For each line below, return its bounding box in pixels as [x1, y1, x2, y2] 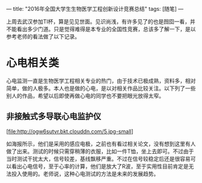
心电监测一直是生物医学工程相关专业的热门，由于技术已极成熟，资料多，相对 [6, 77, 196, 84]
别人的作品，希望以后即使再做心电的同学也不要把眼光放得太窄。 [6, 92, 164, 99]
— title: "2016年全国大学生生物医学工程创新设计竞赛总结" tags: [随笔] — [6, 5, 184, 12]
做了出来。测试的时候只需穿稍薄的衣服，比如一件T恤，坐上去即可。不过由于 [6, 148, 194, 155]
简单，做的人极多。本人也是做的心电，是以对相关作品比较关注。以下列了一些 [6, 85, 196, 92]
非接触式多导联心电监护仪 [6, 112, 101, 122]
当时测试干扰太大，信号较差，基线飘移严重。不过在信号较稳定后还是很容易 [6, 155, 191, 162]
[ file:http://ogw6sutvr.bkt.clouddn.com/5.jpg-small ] [6, 128, 133, 135]
